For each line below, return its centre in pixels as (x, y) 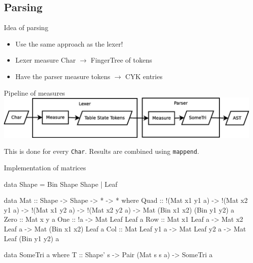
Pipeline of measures (35, 92)
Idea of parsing (26, 27)
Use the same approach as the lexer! (69, 43)
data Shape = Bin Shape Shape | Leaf (61, 184)
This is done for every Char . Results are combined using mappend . (102, 151)
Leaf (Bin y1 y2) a (32, 238)
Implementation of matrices (45, 168)
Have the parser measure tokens (63, 76)
